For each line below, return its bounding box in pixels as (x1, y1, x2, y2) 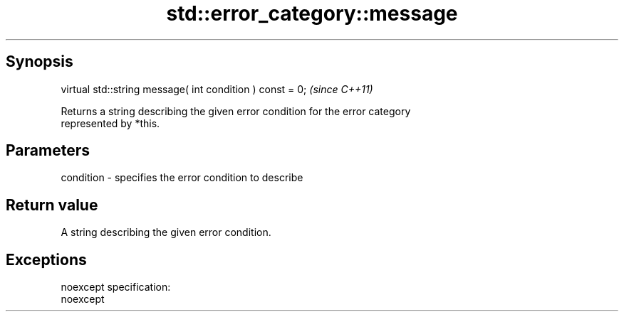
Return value (6, 195, 98, 214)
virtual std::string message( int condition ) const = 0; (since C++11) (61, 82, 373, 95)
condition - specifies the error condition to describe (61, 171, 303, 184)
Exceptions (6, 250, 87, 269)
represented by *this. (61, 117, 160, 129)
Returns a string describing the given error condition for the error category (61, 104, 411, 117)
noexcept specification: (61, 281, 171, 294)
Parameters (6, 141, 90, 160)
